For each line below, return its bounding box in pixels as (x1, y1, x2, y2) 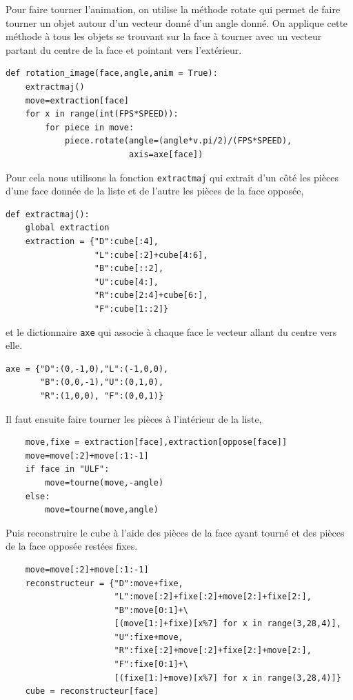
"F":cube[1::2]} (94, 303, 169, 314)
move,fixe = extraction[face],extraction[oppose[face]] (25, 437, 288, 448)
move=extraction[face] (25, 95, 129, 106)
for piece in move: (45, 122, 134, 132)
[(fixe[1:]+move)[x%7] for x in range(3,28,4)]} (114, 672, 341, 683)
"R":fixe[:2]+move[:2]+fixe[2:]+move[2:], (114, 646, 312, 656)
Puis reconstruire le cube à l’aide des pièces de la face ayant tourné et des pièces (6, 525, 345, 539)
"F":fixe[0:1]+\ (114, 659, 188, 670)
